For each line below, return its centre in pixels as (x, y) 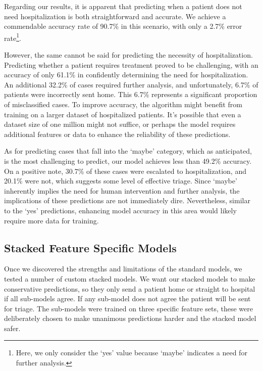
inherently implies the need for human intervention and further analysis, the (122, 190)
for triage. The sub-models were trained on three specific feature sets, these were (128, 308)
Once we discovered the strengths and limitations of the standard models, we (123, 269)
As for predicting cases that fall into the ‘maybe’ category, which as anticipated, (128, 151)
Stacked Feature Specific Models (90, 247)
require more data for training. (51, 220)
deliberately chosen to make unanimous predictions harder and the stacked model (130, 318)
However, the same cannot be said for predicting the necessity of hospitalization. (128, 55)
